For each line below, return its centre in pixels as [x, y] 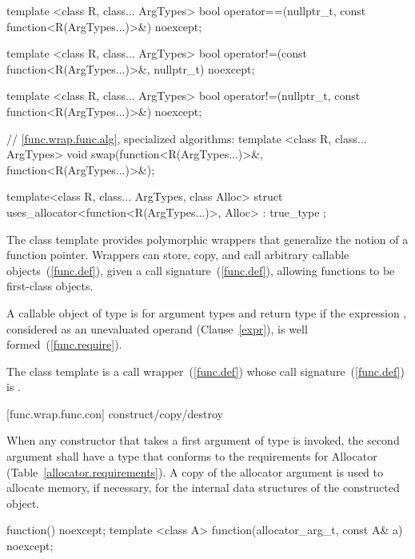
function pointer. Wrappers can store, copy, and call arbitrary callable [178, 255]
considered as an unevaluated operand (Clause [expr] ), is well [157, 328]
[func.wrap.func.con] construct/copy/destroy [115, 413]
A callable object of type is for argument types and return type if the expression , [207, 312]
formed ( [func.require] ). [64, 344]
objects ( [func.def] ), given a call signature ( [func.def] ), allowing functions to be [201, 270]
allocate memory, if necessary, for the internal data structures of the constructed [203, 487]
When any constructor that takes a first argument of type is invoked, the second [203, 440]
